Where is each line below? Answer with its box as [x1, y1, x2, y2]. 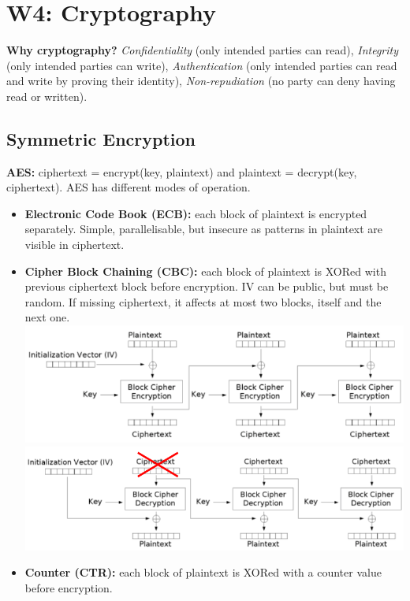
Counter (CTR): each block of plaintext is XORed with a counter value [24, 564, 382, 581]
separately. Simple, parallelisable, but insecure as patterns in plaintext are [24, 221, 383, 237]
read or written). [6, 87, 88, 104]
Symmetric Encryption [6, 126, 196, 150]
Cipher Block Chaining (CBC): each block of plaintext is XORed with [24, 262, 386, 279]
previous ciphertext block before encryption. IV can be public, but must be [24, 278, 389, 295]
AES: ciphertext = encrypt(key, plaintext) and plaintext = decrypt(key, [6, 163, 357, 180]
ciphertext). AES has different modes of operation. [6, 179, 251, 195]
